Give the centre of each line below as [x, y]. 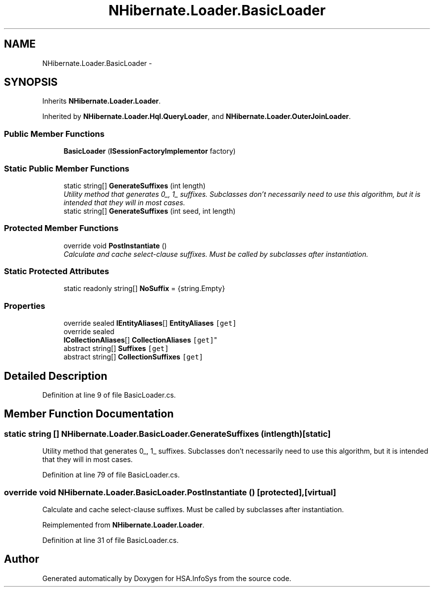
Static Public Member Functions [67, 168]
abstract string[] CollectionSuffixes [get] [134, 357]
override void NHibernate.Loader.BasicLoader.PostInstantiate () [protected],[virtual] [170, 492]
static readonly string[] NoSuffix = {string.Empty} [144, 289]
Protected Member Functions [61, 228]
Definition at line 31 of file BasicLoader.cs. [110, 540]
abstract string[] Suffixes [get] [116, 349]
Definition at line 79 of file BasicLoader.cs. [111, 475]
